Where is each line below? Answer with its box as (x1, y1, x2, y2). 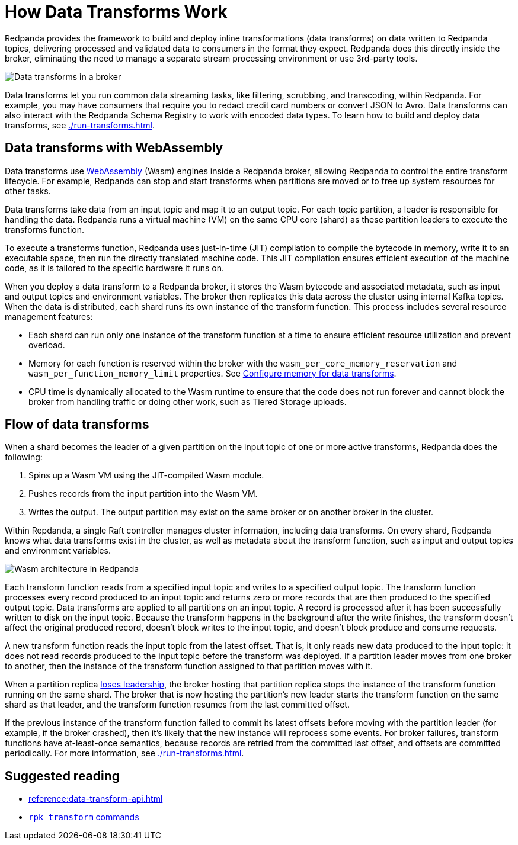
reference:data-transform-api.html (28, 793, 163, 804)
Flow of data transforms (5, 417, 149, 432)
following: (5, 452, 43, 462)
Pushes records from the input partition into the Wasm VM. (28, 489, 258, 499)
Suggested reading (5, 768, 120, 783)
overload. (28, 339, 65, 350)
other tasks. (5, 185, 51, 196)
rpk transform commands (28, 812, 139, 822)
